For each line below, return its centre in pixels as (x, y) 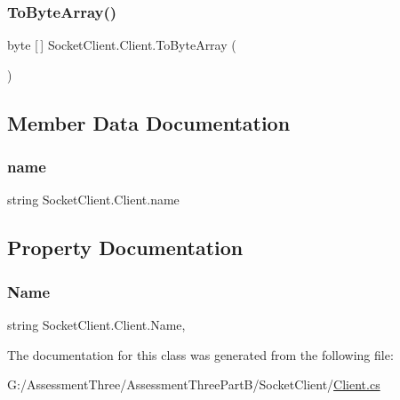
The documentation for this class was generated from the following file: (200, 354)
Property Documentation (125, 248)
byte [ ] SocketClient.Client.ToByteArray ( (122, 45)
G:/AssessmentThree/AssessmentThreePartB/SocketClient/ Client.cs (194, 384)
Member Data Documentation (149, 122)
